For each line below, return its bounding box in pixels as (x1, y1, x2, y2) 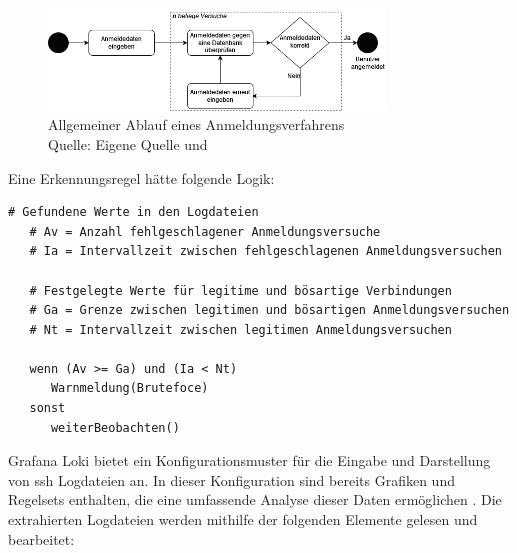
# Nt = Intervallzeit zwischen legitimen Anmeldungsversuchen (29, 322, 452, 337)
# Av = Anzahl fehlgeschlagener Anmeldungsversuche (29, 224, 381, 239)
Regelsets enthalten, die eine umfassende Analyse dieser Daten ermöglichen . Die (8, 489, 502, 510)
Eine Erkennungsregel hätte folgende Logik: (8, 167, 275, 188)
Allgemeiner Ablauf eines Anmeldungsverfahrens (48, 114, 345, 135)
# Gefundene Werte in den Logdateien (8, 205, 259, 220)
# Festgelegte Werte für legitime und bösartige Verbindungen (29, 283, 452, 298)
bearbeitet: (8, 528, 75, 549)
